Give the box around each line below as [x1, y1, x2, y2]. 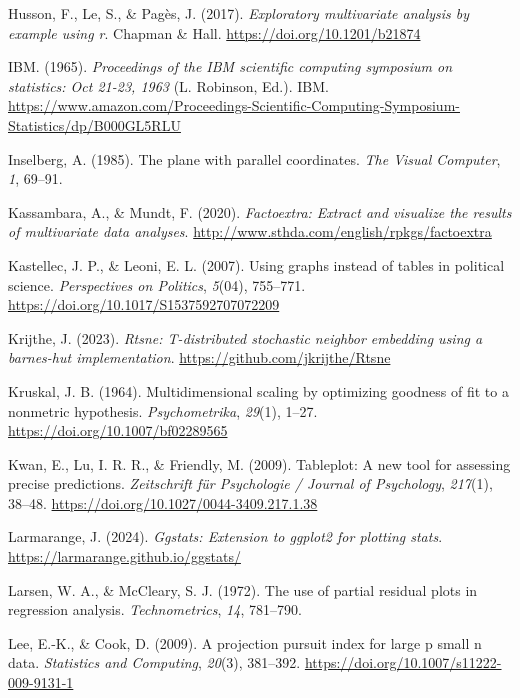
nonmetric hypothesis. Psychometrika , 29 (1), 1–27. [8, 400, 318, 421]
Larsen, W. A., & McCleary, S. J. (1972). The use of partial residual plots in [8, 579, 478, 600]
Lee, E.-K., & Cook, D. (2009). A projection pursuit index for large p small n [8, 632, 482, 653]
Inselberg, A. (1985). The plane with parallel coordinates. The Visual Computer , [8, 148, 501, 169]
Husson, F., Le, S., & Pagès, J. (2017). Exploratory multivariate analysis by [8, 3, 470, 23]
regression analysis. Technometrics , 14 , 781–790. [8, 599, 302, 620]
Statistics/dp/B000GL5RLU [8, 114, 181, 135]
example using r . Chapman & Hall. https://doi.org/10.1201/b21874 [8, 22, 421, 43]
